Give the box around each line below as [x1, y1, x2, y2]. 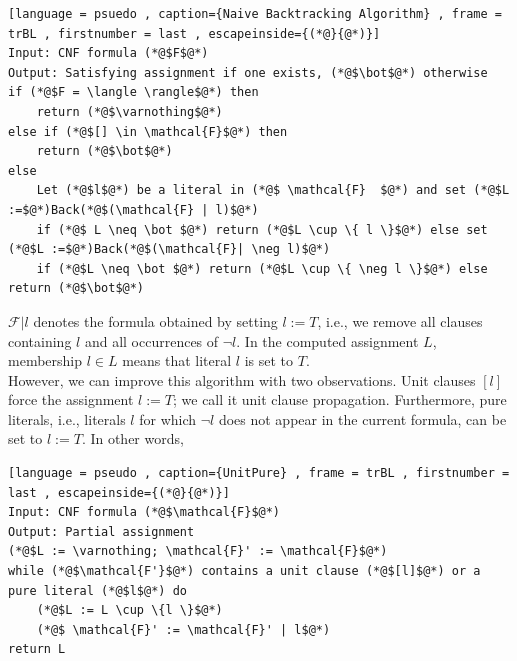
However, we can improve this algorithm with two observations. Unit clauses [8, 369, 476, 390]
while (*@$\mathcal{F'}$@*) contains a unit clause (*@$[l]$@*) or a [8, 564, 481, 579]
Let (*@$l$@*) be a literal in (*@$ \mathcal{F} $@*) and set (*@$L [36, 183, 510, 198]
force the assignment [8, 389, 134, 410]
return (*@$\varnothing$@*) [36, 104, 223, 119]
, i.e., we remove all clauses [317, 310, 483, 331]
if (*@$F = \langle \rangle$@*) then [8, 85, 259, 100]
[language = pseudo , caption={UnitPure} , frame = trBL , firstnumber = [8, 466, 510, 481]
